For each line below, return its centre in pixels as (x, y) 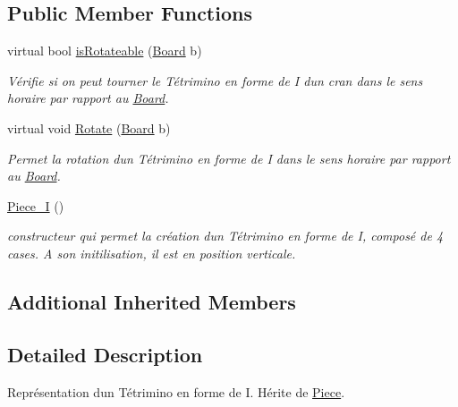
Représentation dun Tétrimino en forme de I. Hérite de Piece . (176, 391)
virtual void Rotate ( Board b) (89, 127)
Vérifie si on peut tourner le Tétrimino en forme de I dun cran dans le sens (215, 80)
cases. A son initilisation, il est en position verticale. (152, 253)
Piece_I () (36, 205)
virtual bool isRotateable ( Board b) (105, 51)
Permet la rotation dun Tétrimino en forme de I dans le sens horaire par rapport (229, 158)
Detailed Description (105, 354)
